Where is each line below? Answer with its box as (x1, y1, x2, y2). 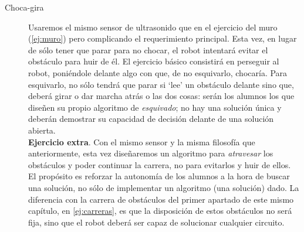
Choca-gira (5, 1, 44, 13)
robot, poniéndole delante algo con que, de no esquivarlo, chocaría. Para (28, 66, 288, 79)
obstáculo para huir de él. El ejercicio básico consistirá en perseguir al (28, 55, 279, 67)
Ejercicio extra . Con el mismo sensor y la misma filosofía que (28, 135, 255, 148)
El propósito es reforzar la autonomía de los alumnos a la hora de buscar (28, 170, 290, 182)
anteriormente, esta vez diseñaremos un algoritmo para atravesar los (28, 147, 273, 159)
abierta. (28, 124, 56, 136)
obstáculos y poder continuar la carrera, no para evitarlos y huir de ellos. (28, 158, 291, 170)
